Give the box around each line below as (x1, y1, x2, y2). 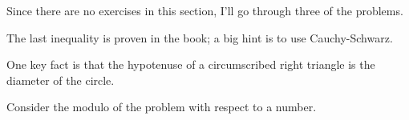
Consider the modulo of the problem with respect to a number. (6, 98, 317, 115)
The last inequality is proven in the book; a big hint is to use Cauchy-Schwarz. (6, 29, 393, 46)
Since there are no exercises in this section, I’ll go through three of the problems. (6, 2, 403, 18)
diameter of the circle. (6, 71, 115, 88)
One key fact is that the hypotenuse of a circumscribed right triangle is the (6, 56, 375, 73)
